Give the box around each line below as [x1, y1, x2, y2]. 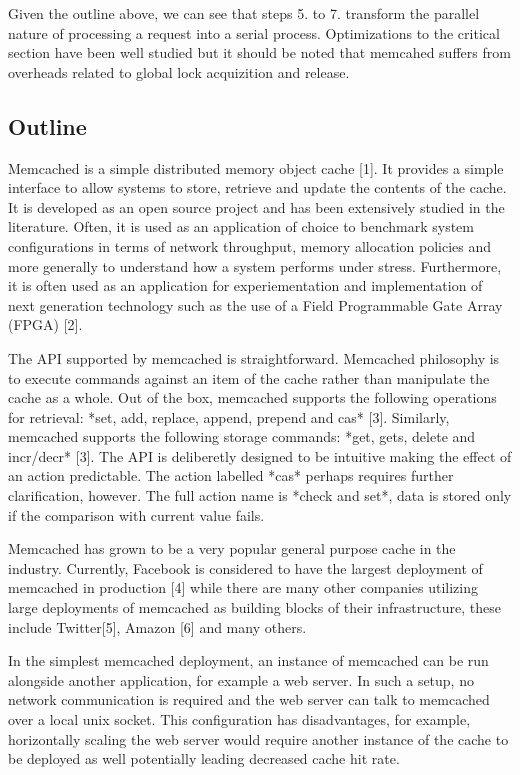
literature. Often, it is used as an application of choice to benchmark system [8, 216, 474, 237]
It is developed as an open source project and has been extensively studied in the [8, 196, 505, 217]
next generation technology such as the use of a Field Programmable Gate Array [8, 294, 503, 315]
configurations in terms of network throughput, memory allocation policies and [8, 235, 492, 256]
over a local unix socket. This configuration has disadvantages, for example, [8, 709, 471, 730]
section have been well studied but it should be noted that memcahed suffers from [8, 42, 511, 63]
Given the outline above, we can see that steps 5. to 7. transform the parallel [8, 3, 480, 23]
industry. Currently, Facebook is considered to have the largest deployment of [8, 557, 483, 578]
